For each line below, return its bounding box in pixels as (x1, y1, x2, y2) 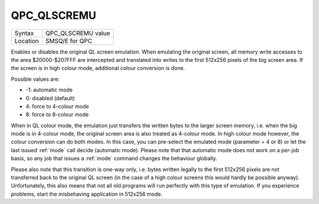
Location (14, 37, 39, 45)
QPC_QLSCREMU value (45, 29, 110, 37)
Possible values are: (11, 75, 60, 83)
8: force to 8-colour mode (25, 111, 89, 118)
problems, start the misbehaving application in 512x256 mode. (11, 190, 162, 198)
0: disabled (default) (25, 94, 75, 101)
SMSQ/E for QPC (45, 37, 93, 45)
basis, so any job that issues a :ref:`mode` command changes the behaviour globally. (11, 155, 218, 162)
